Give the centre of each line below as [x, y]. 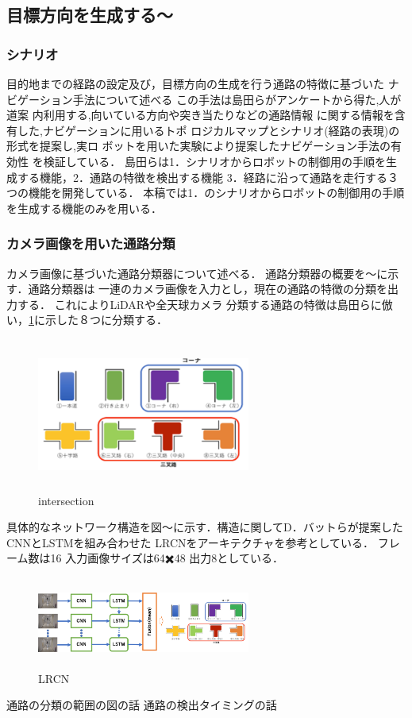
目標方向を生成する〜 [90, 15]
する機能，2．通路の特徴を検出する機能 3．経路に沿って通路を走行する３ [208, 177]
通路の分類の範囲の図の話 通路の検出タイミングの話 [142, 705]
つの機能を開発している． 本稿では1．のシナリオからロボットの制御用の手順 [206, 193]
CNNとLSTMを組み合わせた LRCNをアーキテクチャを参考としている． [191, 542]
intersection [66, 500]
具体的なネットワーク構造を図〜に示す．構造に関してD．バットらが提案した [205, 527]
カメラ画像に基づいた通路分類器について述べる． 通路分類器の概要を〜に [197, 273]
